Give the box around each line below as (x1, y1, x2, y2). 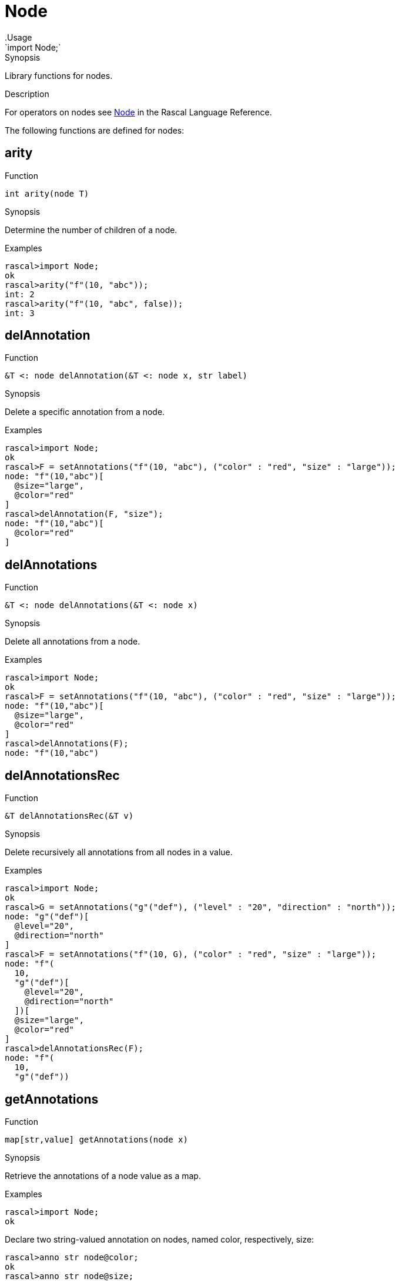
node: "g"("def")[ (5, 912, 89, 922)
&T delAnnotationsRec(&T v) (5, 811, 134, 821)
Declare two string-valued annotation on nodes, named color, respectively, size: (5, 1234, 314, 1244)
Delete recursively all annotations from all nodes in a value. (5, 847, 233, 858)
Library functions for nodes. (5, 70, 113, 81)
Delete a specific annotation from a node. (5, 407, 165, 417)
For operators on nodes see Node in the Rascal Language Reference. (5, 107, 272, 117)
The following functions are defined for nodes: (5, 125, 185, 135)
